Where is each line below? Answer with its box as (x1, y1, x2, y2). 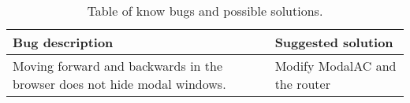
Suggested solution (274, 33, 393, 51)
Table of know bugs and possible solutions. (87, 2, 323, 20)
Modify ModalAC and (274, 57, 397, 75)
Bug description (13, 33, 114, 51)
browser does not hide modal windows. (13, 75, 226, 93)
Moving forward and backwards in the (13, 57, 223, 75)
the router (274, 75, 330, 93)
